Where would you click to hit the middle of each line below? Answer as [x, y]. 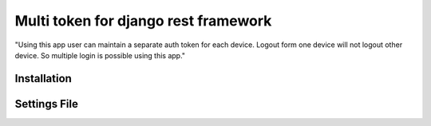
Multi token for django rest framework [143, 21]
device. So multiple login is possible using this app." [100, 55]
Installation [43, 79]
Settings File [47, 104]
